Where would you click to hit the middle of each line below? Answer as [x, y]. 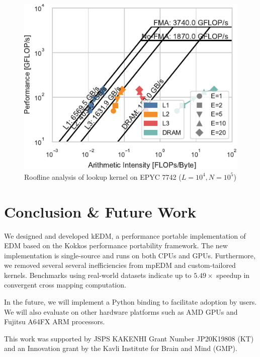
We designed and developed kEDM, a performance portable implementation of [125, 235]
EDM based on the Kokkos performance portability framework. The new [116, 245]
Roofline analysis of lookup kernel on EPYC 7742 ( [103, 176]
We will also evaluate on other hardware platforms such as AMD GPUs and [121, 311]
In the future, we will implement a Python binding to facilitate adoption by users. [131, 302]
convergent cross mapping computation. [65, 285]
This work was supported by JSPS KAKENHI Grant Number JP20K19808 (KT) [129, 338]
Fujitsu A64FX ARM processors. [55, 322]
